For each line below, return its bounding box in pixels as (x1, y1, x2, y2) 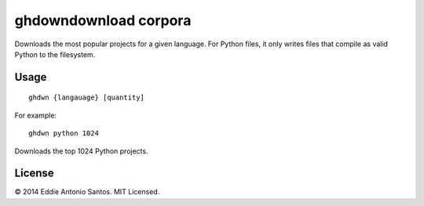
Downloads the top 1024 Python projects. (14, 146, 148, 156)
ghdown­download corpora (14, 12, 192, 29)
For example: (14, 110, 57, 120)
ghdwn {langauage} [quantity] (28, 93, 145, 102)
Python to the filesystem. (14, 49, 96, 59)
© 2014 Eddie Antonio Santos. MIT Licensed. (14, 187, 160, 197)
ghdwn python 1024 (28, 129, 100, 138)
